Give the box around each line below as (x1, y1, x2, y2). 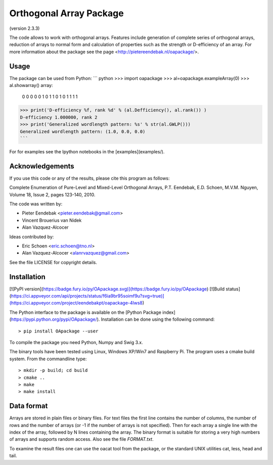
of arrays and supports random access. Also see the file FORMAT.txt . (9, 436, 154, 442)
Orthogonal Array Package (9, 8, 124, 19)
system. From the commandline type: (9, 356, 87, 362)
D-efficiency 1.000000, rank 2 (20, 114, 98, 120)
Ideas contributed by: (9, 233, 54, 240)
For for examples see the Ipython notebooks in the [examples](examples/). (9, 148, 165, 154)
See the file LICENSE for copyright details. (9, 259, 98, 265)
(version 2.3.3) (9, 25, 40, 31)
